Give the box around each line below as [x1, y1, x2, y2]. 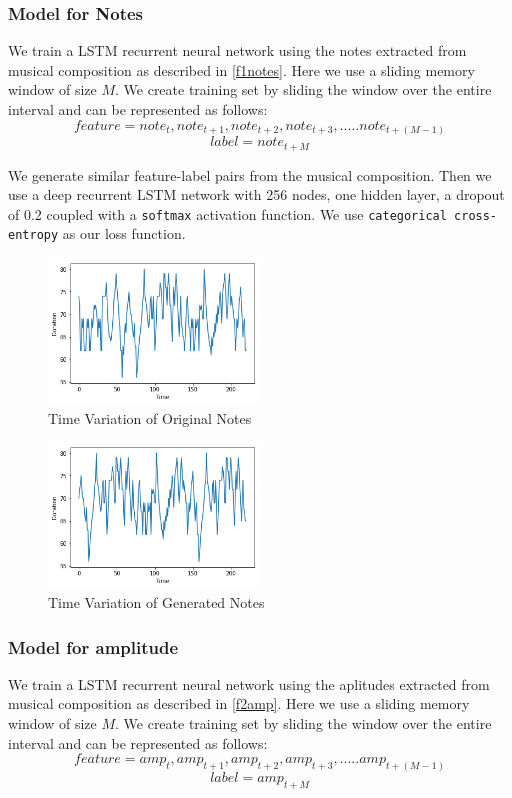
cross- [454, 208, 498, 223]
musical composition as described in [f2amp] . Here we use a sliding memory [8, 693, 470, 714]
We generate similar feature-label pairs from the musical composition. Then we [8, 164, 492, 185]
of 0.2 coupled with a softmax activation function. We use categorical [8, 203, 447, 224]
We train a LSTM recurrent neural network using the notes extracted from [8, 40, 467, 61]
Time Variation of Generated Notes [48, 592, 265, 612]
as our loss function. [62, 223, 186, 244]
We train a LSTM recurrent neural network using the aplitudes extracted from [8, 673, 490, 694]
